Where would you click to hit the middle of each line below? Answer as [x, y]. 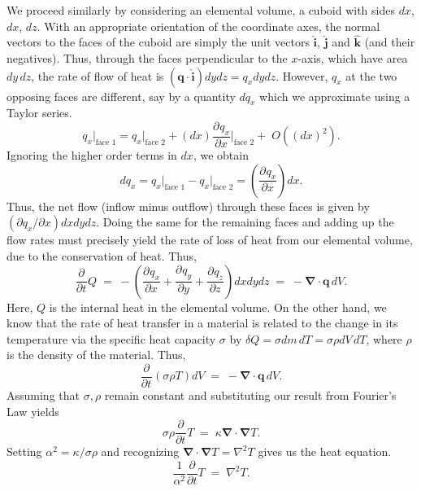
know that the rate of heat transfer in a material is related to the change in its [202, 323]
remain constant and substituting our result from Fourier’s [250, 395]
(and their [390, 42]
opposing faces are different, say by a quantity [121, 96]
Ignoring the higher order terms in [92, 155]
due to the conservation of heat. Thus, [102, 256]
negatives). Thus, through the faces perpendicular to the [147, 58]
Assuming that [43, 395]
